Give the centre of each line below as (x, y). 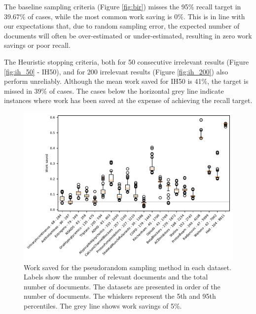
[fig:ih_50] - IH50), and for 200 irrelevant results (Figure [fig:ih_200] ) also (116, 71)
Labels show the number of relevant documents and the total (116, 277)
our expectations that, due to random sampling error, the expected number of (122, 26)
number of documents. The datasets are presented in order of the (122, 286)
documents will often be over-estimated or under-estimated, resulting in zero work (128, 35)
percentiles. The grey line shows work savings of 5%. (103, 305)
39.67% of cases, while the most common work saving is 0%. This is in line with (125, 16)
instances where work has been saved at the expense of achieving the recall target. (128, 100)
